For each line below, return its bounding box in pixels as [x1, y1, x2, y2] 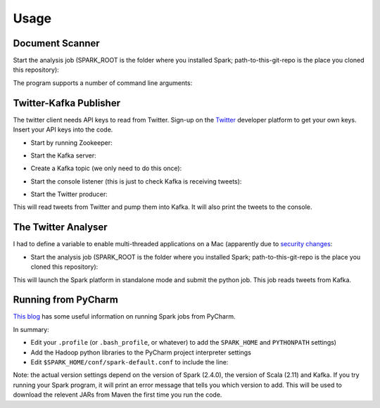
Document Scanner [13, 37, 100, 49]
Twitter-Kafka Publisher [13, 97, 121, 109]
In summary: [13, 325, 49, 333]
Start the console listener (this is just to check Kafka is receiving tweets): [30, 177, 242, 186]
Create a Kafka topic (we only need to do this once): [30, 164, 182, 172]
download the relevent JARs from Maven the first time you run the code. [13, 390, 222, 399]
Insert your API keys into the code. [13, 125, 113, 134]
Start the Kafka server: [30, 151, 96, 160]
